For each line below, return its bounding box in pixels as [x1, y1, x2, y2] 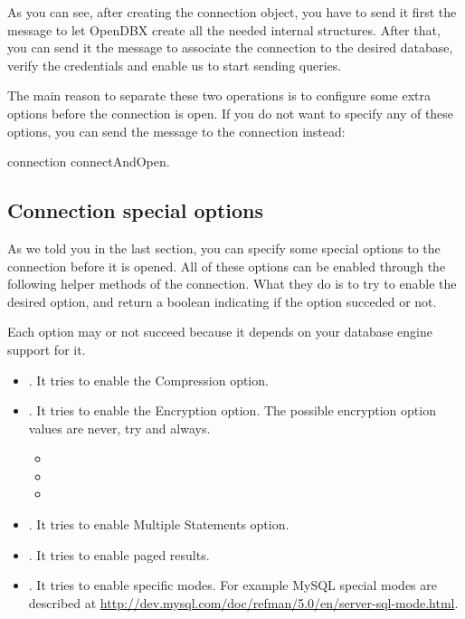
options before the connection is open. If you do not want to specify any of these [7, 103, 454, 122]
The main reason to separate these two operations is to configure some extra [7, 86, 432, 105]
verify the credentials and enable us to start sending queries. [7, 55, 342, 74]
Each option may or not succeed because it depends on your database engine [7, 322, 432, 341]
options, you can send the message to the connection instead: [7, 121, 346, 140]
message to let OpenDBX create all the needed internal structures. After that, [7, 20, 441, 39]
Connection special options [7, 196, 263, 224]
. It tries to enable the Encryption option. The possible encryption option [28, 401, 436, 420]
